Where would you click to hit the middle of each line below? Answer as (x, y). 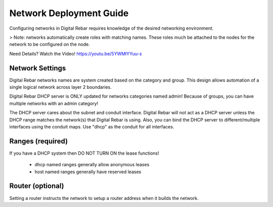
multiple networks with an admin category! (54, 103)
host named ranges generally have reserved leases (88, 172)
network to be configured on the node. (50, 44)
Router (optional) (37, 186)
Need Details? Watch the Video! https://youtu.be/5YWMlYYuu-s (76, 53)
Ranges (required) (39, 141)
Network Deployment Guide (69, 13)
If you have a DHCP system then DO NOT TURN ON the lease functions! (84, 153)
